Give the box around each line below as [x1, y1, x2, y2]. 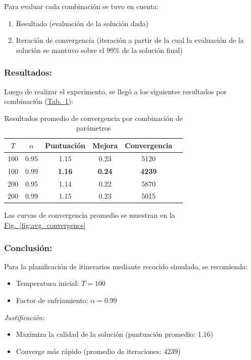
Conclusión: [4, 241, 53, 254]
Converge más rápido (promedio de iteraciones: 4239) [16, 345, 181, 356]
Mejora [92, 140, 118, 150]
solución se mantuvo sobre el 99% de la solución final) [16, 44, 183, 55]
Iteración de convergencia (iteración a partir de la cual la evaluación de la [16, 35, 244, 45]
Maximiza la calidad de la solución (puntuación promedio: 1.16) [16, 329, 214, 339]
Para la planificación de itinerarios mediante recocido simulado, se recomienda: [4, 261, 248, 271]
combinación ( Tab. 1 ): [4, 96, 73, 106]
